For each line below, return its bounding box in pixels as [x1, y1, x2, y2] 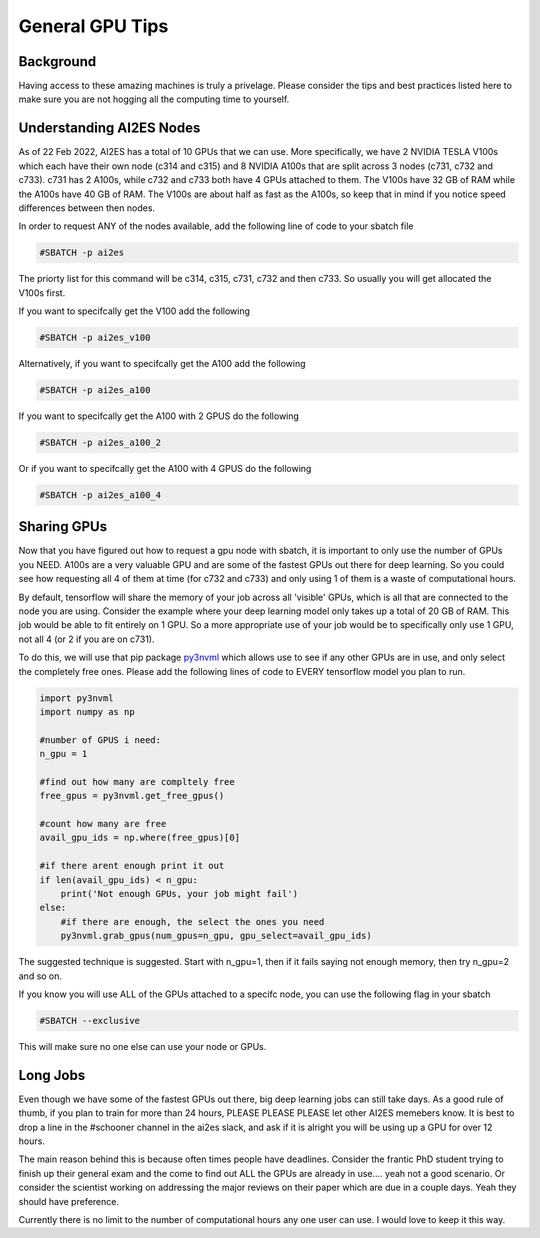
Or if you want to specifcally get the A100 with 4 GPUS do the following [18, 462, 312, 474]
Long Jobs [18, 1066, 86, 1084]
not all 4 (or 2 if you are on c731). [18, 633, 155, 645]
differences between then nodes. [18, 201, 155, 214]
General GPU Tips [18, 15, 169, 37]
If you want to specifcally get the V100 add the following [18, 305, 250, 317]
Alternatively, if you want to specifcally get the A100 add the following [18, 358, 306, 370]
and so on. [18, 970, 63, 982]
